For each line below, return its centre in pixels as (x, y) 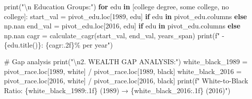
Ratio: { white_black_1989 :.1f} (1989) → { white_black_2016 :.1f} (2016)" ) (117, 90)
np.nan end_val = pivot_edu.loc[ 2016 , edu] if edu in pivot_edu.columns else (122, 26)
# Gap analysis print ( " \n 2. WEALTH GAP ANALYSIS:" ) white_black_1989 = (126, 61)
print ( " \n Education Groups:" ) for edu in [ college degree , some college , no (117, 6)
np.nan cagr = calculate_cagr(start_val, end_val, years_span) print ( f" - (114, 35)
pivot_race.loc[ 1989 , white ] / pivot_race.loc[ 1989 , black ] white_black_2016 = (123, 71)
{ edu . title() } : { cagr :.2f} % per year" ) (59, 45)
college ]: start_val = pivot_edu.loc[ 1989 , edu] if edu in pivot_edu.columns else (126, 16)
